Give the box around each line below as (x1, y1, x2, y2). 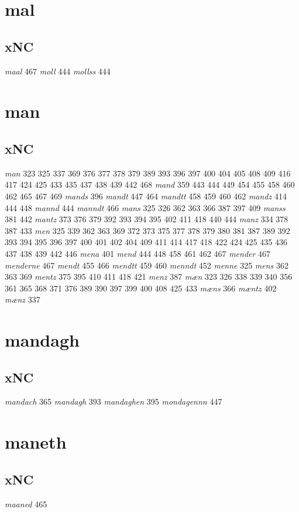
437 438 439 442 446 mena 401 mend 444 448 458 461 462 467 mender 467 (5, 247, 271, 259)
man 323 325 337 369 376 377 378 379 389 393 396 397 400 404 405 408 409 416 (5, 167, 291, 179)
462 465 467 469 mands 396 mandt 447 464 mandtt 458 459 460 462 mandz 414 (5, 189, 287, 202)
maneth (5, 430, 67, 454)
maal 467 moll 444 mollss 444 (5, 65, 111, 77)
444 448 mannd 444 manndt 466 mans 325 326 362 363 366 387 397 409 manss (5, 201, 286, 213)
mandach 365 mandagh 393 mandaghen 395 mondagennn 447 (5, 395, 222, 408)
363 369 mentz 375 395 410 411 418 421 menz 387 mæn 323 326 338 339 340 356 (5, 270, 293, 283)
